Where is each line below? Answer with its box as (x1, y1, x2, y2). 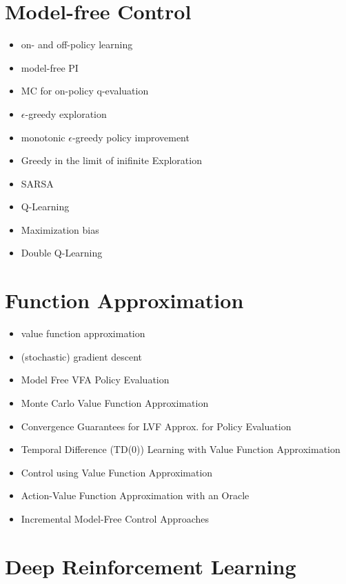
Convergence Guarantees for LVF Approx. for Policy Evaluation (21, 419, 292, 433)
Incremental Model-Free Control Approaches (21, 511, 210, 525)
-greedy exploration (25, 106, 107, 121)
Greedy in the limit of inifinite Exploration (21, 153, 202, 168)
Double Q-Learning (21, 245, 103, 260)
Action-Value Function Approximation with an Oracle (21, 488, 250, 503)
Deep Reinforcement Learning (5, 552, 296, 580)
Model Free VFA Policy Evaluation (21, 372, 170, 387)
